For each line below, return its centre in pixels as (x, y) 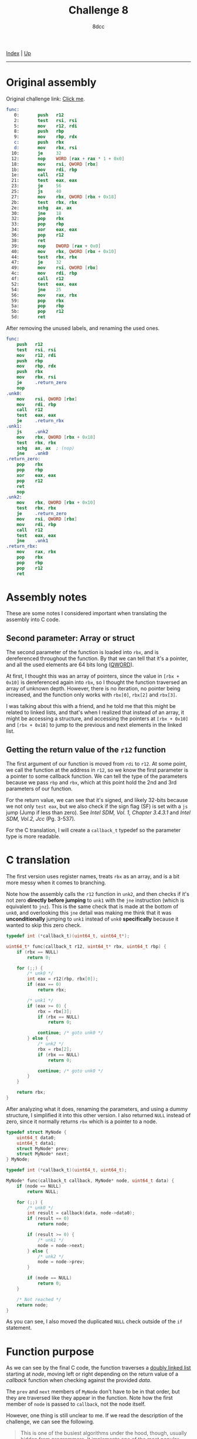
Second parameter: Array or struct (70, 638)
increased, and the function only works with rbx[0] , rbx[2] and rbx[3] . (92, 695)
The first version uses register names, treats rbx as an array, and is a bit (93, 876)
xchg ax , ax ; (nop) (46, 448)
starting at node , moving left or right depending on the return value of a (92, 1374)
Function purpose (50, 1352)
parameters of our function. (40, 789)
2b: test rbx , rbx (44, 202)
